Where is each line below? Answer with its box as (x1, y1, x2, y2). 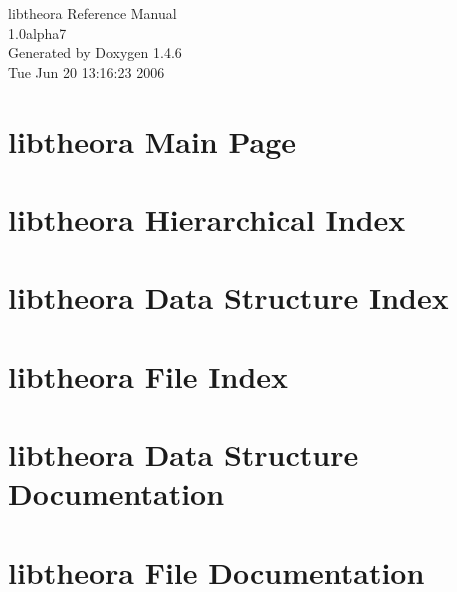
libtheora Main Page (8, 120, 297, 161)
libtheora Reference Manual (8, 3, 177, 23)
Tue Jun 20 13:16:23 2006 (8, 61, 165, 82)
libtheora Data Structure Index (8, 277, 449, 318)
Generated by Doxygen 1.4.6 (8, 42, 182, 63)
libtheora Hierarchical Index (8, 198, 406, 239)
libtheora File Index (8, 355, 289, 396)
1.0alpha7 (8, 22, 67, 43)
